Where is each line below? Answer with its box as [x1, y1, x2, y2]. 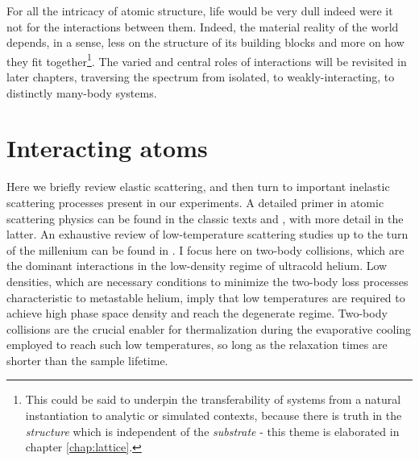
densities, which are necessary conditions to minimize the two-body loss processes [6, 272, 409, 289]
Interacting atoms [6, 131, 208, 164]
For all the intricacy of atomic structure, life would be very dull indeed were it [6, 2, 393, 19]
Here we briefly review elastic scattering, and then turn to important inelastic [6, 178, 390, 195]
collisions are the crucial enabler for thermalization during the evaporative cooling [6, 320, 412, 337]
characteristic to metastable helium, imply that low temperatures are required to [6, 289, 405, 305]
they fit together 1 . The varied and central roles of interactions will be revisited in [6, 50, 407, 69]
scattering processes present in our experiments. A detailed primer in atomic [6, 193, 384, 210]
